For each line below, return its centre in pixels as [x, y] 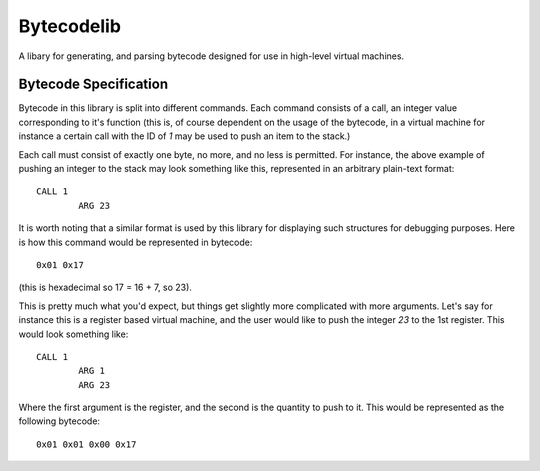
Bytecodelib [70, 26]
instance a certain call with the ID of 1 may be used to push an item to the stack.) [184, 136]
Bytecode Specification [93, 84]
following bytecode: [59, 421]
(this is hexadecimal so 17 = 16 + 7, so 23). [105, 287]
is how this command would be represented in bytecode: [135, 242]
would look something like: [73, 334]
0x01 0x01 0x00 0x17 [86, 444]
